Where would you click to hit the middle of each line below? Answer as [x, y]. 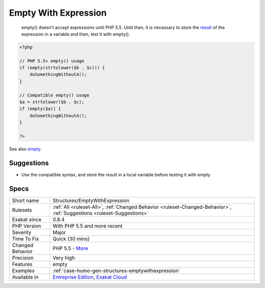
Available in [25, 277]
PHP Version [26, 226]
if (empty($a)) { [40, 109]
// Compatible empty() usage [54, 95]
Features [22, 264]
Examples [23, 270]
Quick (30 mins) [71, 239]
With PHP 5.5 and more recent [87, 226]
